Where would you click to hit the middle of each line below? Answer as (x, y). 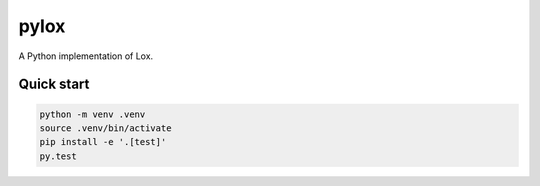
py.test (58, 156)
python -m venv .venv (92, 114)
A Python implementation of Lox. (86, 56)
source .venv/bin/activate (105, 128)
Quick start (54, 84)
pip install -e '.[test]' (103, 142)
